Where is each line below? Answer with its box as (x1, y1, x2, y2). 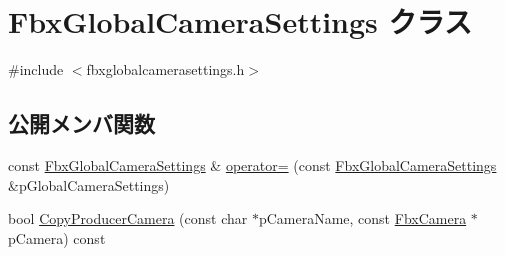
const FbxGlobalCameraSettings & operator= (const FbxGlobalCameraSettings (8, 154, 497, 175)
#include (8, 59, 64, 80)
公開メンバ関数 (8, 108, 155, 139)
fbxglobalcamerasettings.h (86, 59, 245, 80)
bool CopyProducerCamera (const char (8, 208, 248, 229)
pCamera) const (8, 227, 106, 248)
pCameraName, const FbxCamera (258, 208, 467, 229)
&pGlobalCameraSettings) (8, 174, 170, 195)
